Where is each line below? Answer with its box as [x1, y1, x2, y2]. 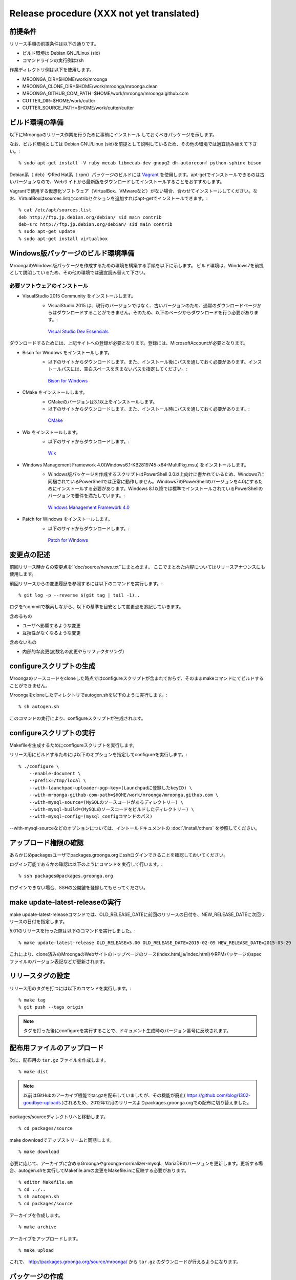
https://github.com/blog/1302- [186, 1092, 251, 1098]
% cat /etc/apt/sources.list [18, 207, 92, 213]
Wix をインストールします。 [22, 429, 81, 435]
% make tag [18, 997, 46, 1003]
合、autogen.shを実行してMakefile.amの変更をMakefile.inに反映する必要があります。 [9, 1167, 189, 1174]
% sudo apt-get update [18, 228, 76, 234]
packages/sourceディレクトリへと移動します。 [9, 1114, 109, 1120]
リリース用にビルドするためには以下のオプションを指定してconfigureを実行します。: [9, 752, 187, 758]
